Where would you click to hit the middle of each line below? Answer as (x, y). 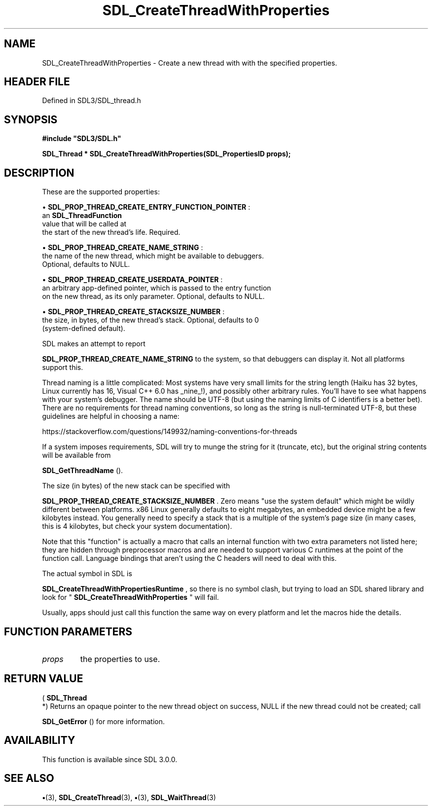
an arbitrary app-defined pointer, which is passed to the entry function (157, 288)
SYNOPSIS (31, 119)
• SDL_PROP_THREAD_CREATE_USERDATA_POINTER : (132, 280)
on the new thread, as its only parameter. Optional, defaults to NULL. (153, 296)
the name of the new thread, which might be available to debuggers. (153, 256)
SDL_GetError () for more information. (104, 721)
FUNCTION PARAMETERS (68, 631)
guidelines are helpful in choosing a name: (111, 416)
